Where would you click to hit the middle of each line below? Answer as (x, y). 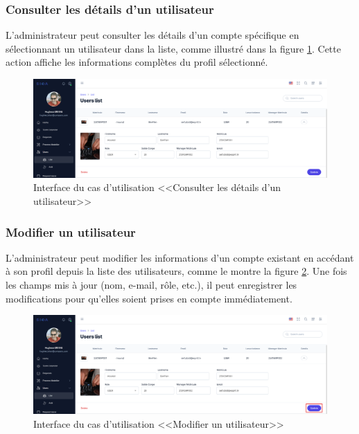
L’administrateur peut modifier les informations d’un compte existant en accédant (180, 257)
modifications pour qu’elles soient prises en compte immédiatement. (149, 298)
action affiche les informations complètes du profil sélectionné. (137, 62)
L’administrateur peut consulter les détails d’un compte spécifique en (152, 35)
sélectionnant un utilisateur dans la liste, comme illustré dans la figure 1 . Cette (173, 48)
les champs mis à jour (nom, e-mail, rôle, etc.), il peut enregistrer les (151, 285)
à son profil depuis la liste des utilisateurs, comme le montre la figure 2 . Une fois (176, 271)
